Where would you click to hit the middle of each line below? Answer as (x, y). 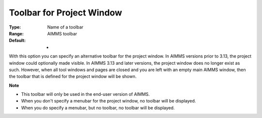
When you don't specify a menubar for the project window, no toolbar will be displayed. (108, 101)
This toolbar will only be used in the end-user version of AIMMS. (85, 94)
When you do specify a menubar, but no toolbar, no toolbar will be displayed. (98, 108)
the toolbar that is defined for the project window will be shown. (73, 76)
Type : (15, 27)
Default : (17, 41)
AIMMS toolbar (62, 33)
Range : (16, 33)
